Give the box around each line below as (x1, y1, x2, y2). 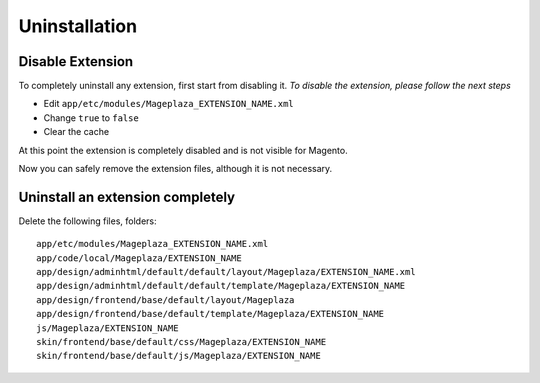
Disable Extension (18, 53, 134, 70)
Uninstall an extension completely (18, 188, 235, 205)
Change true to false (43, 111, 139, 124)
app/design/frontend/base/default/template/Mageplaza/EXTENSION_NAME (36, 308, 385, 320)
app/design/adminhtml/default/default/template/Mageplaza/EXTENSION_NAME (36, 280, 406, 292)
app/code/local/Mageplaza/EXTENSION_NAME (36, 252, 242, 264)
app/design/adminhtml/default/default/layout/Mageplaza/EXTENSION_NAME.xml (36, 266, 416, 278)
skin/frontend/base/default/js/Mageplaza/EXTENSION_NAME (36, 350, 322, 362)
